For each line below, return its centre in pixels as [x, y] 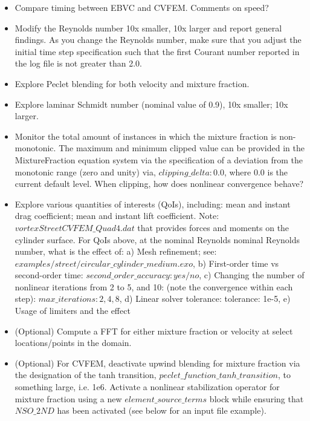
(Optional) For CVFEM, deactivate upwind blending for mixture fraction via [157, 363]
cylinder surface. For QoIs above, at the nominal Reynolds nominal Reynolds [157, 239]
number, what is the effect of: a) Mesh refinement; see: [116, 251]
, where [237, 171]
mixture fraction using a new [68, 398]
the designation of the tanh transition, [86, 375]
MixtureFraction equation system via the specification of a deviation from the [159, 159]
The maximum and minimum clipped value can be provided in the [182, 148]
